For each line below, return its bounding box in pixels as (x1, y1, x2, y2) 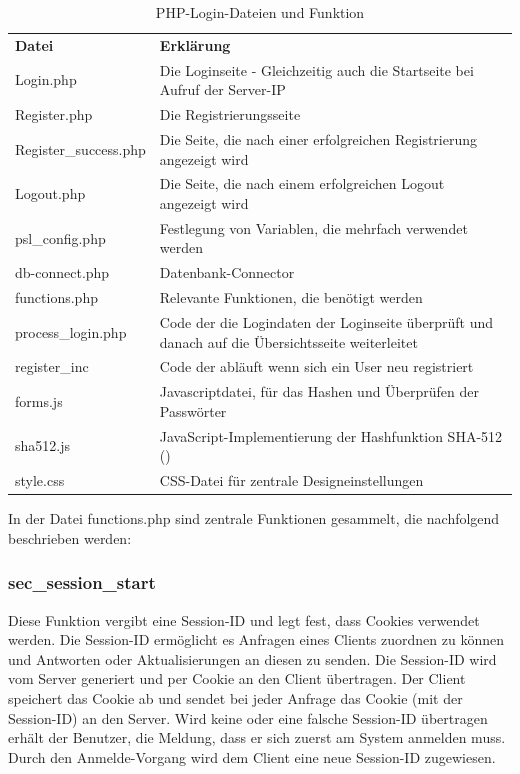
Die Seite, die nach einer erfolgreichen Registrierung (159, 128, 478, 149)
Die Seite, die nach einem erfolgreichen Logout (159, 173, 445, 194)
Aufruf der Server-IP (159, 79, 286, 100)
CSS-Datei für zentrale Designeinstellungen (159, 470, 424, 491)
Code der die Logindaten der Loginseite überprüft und (159, 311, 493, 332)
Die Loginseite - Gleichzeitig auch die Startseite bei (159, 59, 474, 80)
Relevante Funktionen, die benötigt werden (159, 287, 423, 308)
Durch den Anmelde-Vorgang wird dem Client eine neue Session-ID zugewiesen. (8, 746, 496, 767)
